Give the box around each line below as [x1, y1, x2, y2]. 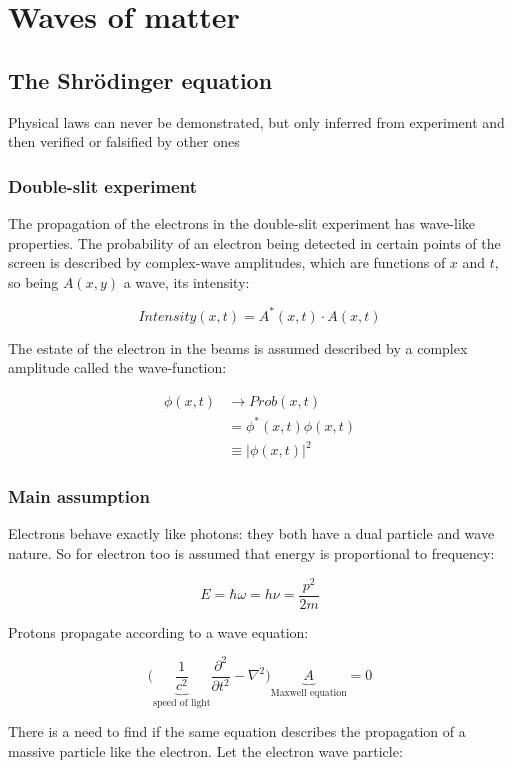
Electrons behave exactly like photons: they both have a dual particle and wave [8, 523, 495, 544]
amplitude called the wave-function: [8, 357, 227, 378]
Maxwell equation [270, 688, 347, 699]
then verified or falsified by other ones [8, 131, 240, 152]
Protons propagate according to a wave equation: [8, 621, 309, 642]
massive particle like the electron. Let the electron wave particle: [8, 740, 403, 761]
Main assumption [8, 484, 150, 509]
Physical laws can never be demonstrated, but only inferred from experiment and [8, 111, 505, 132]
